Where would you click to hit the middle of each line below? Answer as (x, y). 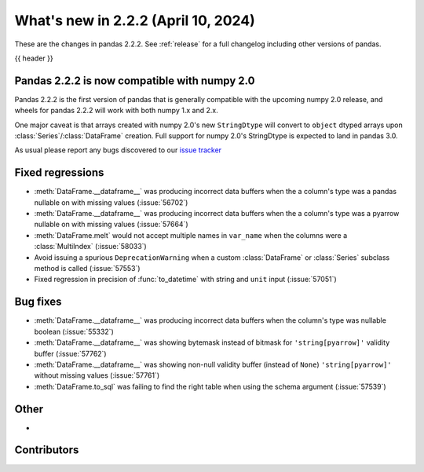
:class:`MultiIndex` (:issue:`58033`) (90, 247)
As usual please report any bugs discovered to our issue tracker (118, 150)
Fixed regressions (59, 173)
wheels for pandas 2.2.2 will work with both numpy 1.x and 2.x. (117, 111)
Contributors (47, 450)
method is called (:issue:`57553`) (87, 269)
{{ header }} (34, 58)
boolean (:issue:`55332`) (74, 331)
